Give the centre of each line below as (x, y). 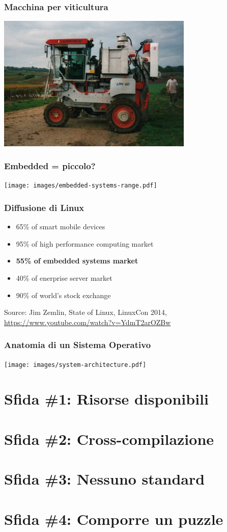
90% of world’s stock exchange (63, 295)
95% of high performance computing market (85, 243)
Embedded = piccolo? (50, 166)
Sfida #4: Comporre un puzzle (114, 518)
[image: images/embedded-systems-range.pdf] (81, 186)
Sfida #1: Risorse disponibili (106, 399)
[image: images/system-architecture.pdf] (75, 365)
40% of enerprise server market (64, 277)
